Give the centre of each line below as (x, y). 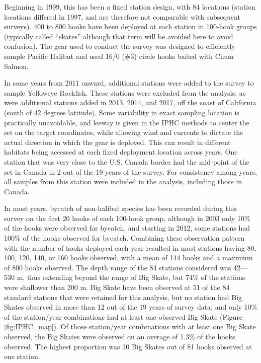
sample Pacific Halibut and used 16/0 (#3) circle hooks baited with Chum (119, 56)
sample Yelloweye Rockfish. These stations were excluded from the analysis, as (125, 92)
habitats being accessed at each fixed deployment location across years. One (121, 152)
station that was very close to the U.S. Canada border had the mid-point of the (127, 161)
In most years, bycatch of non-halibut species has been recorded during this (121, 208)
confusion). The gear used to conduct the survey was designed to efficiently (120, 46)
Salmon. (17, 66)
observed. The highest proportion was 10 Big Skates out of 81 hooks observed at (128, 346)
